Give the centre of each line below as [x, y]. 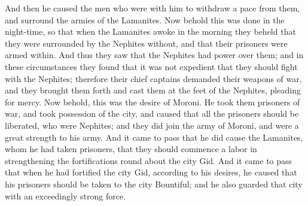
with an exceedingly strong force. [65, 196]
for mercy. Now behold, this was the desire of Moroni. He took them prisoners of [153, 102]
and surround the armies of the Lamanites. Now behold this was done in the [145, 19]
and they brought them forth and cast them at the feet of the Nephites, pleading [153, 90]
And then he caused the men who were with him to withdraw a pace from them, [153, 8]
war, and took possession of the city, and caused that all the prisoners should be [152, 113]
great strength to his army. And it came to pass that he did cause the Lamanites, [154, 137]
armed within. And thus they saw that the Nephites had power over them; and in [154, 55]
